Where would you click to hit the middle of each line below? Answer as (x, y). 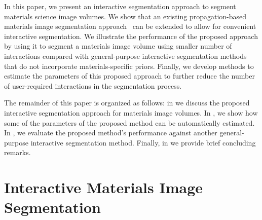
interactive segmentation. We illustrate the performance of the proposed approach (131, 36)
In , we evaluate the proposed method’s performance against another (111, 133)
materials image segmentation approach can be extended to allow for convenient (130, 26)
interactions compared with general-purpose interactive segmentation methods (125, 56)
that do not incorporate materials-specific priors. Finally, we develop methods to (129, 66)
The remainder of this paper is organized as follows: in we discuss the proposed (127, 103)
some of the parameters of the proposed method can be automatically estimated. (129, 122)
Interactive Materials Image (104, 187)
